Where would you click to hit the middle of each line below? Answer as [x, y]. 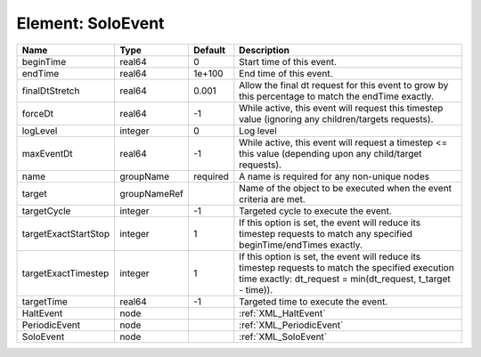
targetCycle [46, 211]
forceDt [37, 113]
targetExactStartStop [66, 233]
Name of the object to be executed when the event [346, 188]
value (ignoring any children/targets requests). [336, 118]
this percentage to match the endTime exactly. [336, 96]
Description [264, 50]
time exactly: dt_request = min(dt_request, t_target [345, 279]
